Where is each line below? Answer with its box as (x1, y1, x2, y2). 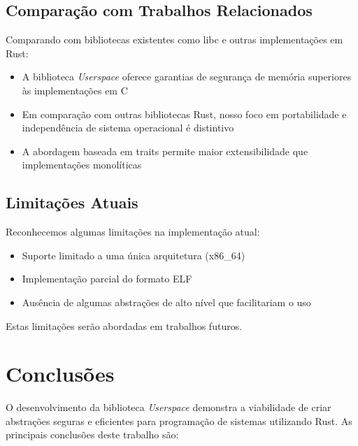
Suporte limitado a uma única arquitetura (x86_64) (22, 247, 245, 262)
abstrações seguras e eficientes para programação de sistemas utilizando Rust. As (6, 413, 352, 428)
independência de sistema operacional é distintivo (22, 120, 234, 135)
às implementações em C (22, 82, 128, 97)
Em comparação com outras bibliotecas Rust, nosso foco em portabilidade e (22, 106, 347, 121)
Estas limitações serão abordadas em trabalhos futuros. (6, 318, 243, 333)
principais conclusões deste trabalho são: (6, 427, 179, 442)
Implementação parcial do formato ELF (22, 271, 192, 286)
